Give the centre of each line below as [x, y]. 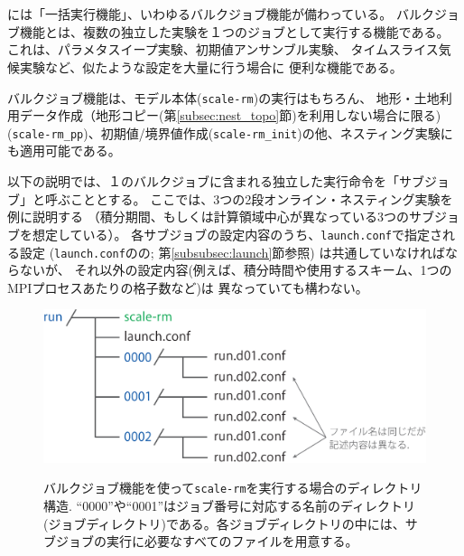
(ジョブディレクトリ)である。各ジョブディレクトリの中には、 [224, 523]
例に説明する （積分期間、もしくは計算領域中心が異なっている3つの [208, 217]
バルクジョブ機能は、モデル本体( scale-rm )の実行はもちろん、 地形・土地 [223, 97]
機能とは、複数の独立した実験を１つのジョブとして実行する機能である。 [234, 31]
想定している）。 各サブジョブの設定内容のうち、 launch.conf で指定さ [237, 234]
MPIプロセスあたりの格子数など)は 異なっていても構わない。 [188, 287]
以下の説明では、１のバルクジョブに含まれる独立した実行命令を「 [203, 181]
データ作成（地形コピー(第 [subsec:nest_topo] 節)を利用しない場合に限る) [230, 115]
